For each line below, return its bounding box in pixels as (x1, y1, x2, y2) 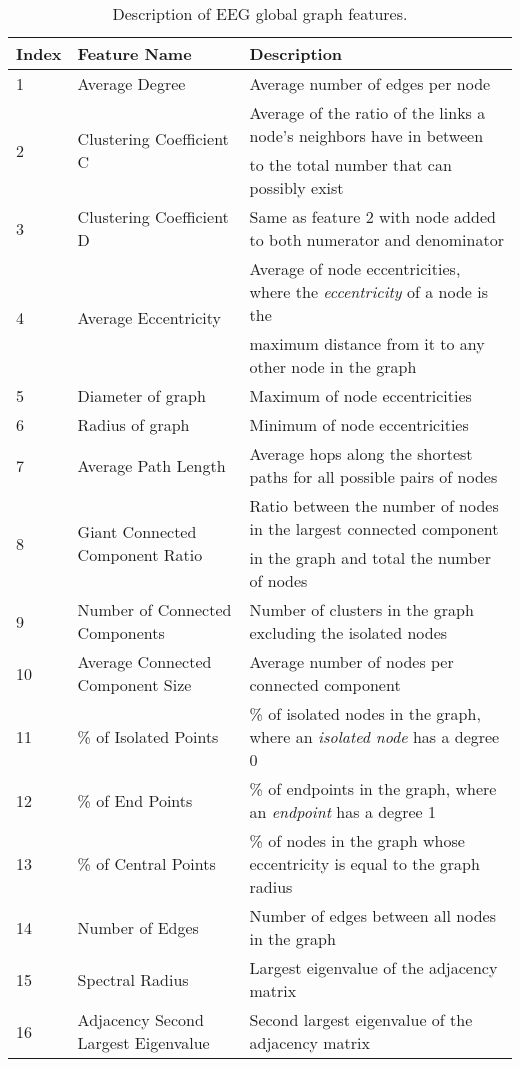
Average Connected (77, 650, 212, 673)
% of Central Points (77, 852, 216, 875)
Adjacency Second (77, 1008, 204, 1031)
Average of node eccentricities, (249, 257, 461, 280)
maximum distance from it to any (249, 332, 485, 355)
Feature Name (77, 42, 192, 65)
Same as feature (249, 205, 361, 228)
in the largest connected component (249, 517, 499, 540)
